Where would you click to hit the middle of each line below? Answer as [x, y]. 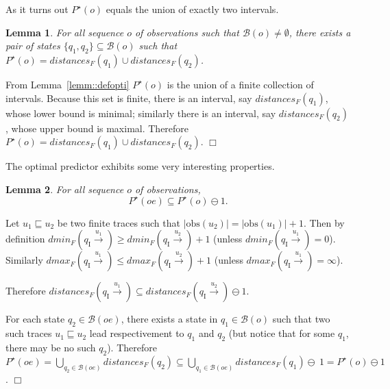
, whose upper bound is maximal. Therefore [97, 128]
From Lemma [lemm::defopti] [68, 84]
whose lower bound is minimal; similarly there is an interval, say [141, 113]
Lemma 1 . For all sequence [65, 32]
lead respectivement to [137, 333]
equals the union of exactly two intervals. [192, 9]
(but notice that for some [282, 333]
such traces [29, 333]
